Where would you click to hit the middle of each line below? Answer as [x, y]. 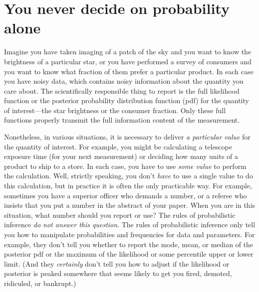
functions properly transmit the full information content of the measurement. [122, 120]
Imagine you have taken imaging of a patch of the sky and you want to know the [128, 52]
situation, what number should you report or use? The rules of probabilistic [120, 215]
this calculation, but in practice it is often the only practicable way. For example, [128, 186]
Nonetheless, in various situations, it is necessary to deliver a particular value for [127, 137]
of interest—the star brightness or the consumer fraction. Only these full [115, 110]
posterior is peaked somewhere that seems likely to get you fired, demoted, [118, 273]
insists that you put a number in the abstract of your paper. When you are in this [130, 205]
